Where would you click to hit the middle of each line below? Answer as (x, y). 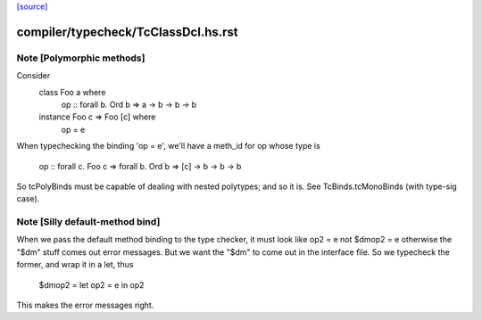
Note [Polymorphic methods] (81, 58)
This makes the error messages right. (85, 305)
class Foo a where (72, 92)
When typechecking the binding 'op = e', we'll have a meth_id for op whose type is (168, 146)
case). (28, 199)
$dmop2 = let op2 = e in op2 (91, 284)
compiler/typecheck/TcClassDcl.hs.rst (127, 32)
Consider (33, 76)
